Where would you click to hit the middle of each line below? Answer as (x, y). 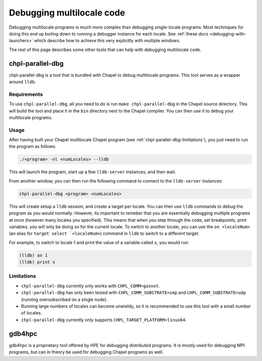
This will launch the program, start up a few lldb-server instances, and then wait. (93, 172)
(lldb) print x (37, 262)
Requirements (26, 94)
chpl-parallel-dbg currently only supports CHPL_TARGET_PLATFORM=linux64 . (104, 320)
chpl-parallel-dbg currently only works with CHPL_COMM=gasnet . (90, 286)
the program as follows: (33, 147)
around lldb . (23, 82)
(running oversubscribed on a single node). (64, 299)
